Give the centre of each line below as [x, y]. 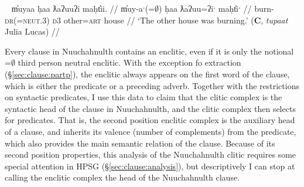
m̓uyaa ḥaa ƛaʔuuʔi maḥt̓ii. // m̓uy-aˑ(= [83, 8]
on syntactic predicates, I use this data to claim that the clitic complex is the [144, 97]
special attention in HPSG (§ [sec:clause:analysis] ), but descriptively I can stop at [150, 166]
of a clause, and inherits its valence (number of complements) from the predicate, [151, 131]
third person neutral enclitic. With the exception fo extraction [129, 62]
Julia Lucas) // [32, 31]
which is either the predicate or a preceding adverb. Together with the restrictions [152, 85]
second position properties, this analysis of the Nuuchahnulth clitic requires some [151, 154]
